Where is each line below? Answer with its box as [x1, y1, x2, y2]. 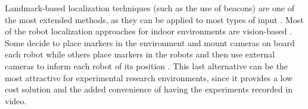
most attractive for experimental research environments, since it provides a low [5, 71, 293, 84]
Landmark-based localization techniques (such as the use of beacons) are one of [5, 2, 295, 14]
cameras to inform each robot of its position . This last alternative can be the [5, 59, 288, 72]
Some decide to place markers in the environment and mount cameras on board [5, 36, 295, 49]
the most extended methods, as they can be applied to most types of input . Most [5, 13, 304, 25]
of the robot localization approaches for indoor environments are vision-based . [5, 25, 293, 37]
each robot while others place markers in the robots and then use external [5, 48, 275, 60]
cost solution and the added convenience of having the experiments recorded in [5, 83, 293, 95]
